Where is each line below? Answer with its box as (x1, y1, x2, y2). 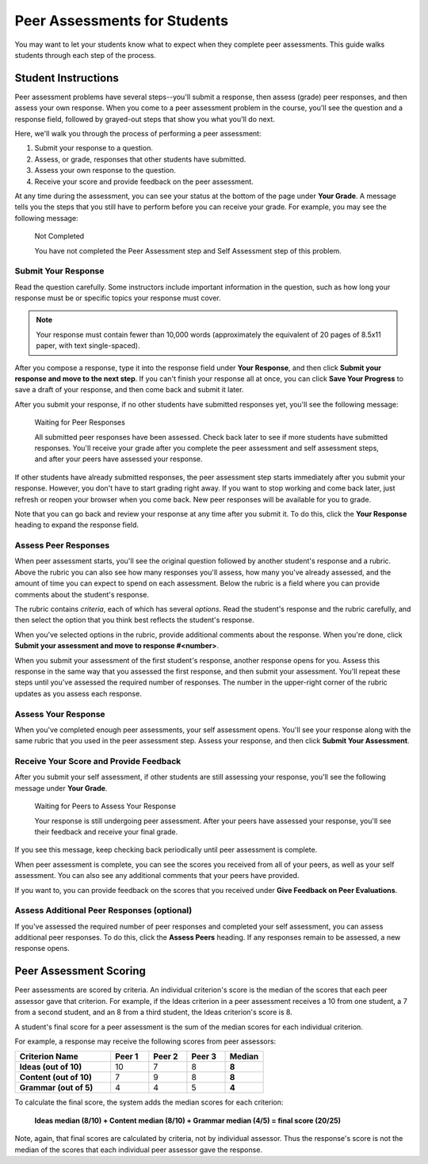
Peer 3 (191, 1051, 217, 1062)
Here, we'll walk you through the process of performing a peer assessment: (14, 129, 262, 139)
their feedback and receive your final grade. (34, 826, 178, 836)
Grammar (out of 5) (19, 1082, 94, 1093)
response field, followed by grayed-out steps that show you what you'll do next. (14, 114, 275, 124)
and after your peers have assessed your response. (34, 454, 203, 464)
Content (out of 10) (19, 1072, 93, 1083)
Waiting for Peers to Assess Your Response (34, 801, 176, 811)
